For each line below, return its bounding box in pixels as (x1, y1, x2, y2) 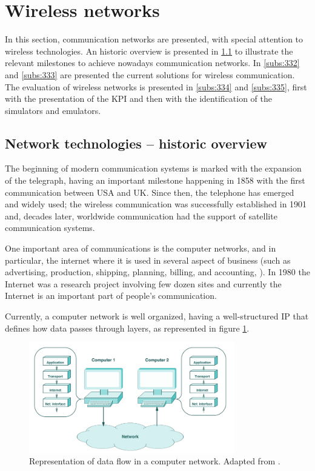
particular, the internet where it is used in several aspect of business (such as (5, 253, 291, 266)
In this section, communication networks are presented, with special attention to (5, 33, 303, 45)
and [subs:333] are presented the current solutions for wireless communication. (5, 68, 295, 81)
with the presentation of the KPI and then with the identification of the (5, 92, 272, 105)
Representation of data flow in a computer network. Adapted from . (29, 455, 280, 467)
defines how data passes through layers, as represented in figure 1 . (5, 321, 250, 334)
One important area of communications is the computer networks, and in (5, 242, 276, 255)
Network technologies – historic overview (5, 133, 268, 152)
